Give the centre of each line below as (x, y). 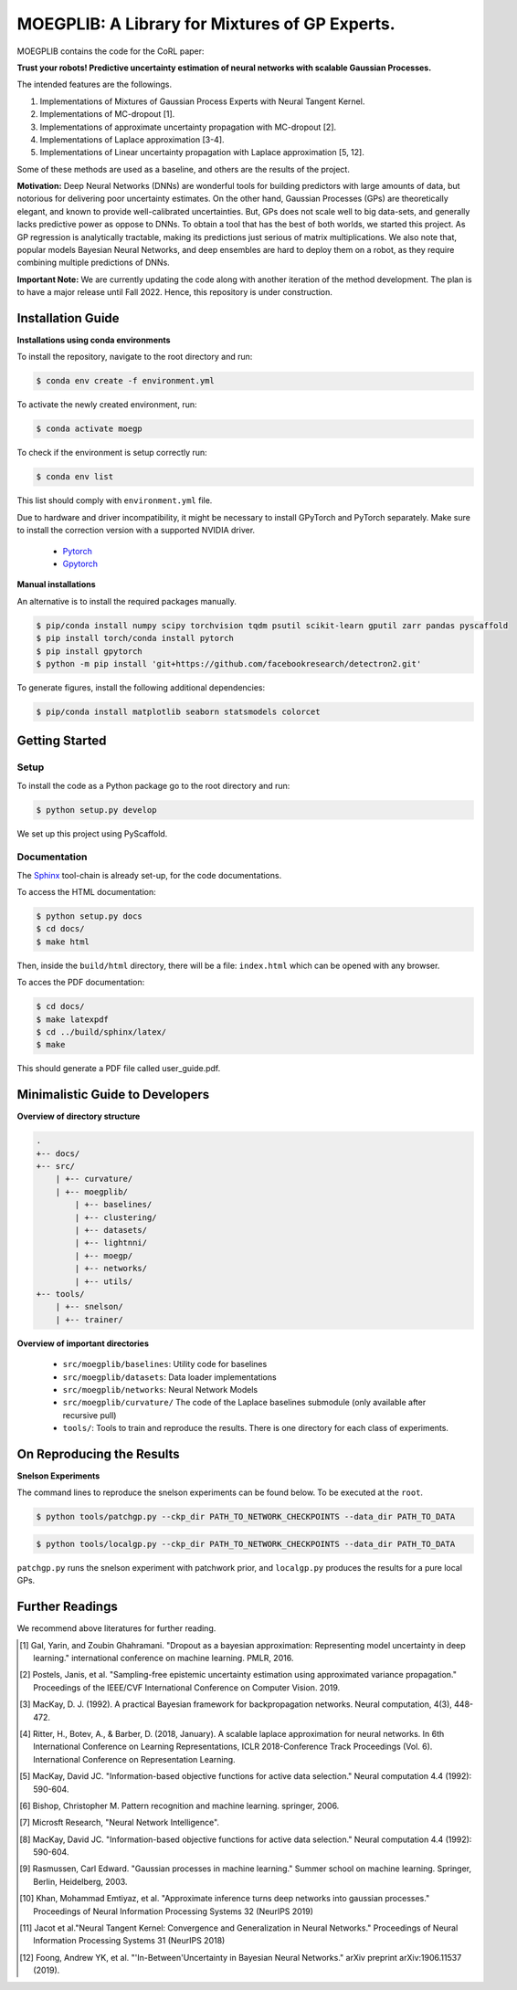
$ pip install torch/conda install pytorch (135, 638)
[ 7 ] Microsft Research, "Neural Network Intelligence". (119, 1823)
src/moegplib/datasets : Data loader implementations (170, 1377)
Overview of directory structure (79, 1116)
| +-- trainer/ (89, 1319)
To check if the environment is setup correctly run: (112, 453)
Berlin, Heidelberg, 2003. (80, 1881)
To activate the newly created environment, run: (107, 405)
